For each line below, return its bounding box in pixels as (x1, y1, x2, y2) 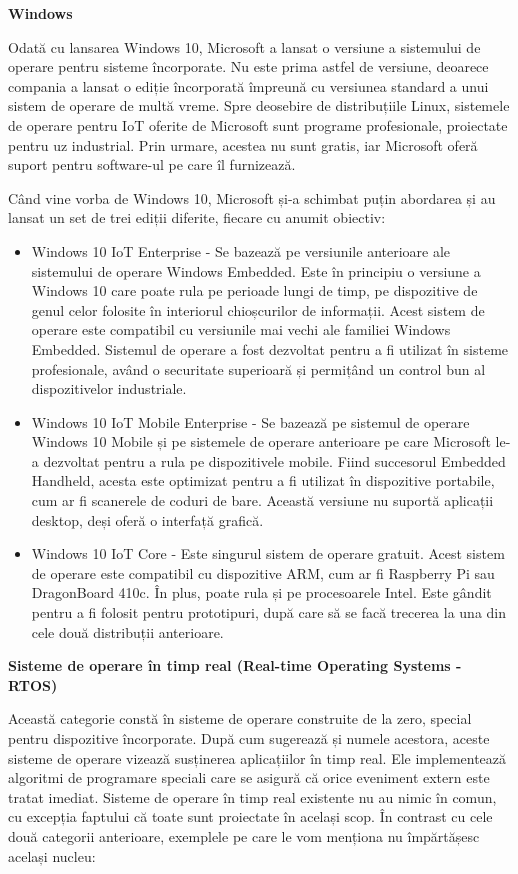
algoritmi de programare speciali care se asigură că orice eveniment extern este (8, 767, 490, 788)
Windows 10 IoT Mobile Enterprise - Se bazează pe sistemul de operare (31, 411, 470, 432)
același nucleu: (8, 845, 96, 866)
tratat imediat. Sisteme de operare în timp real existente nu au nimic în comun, (8, 786, 497, 807)
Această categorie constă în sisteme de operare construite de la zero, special (8, 708, 472, 729)
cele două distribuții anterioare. (31, 621, 224, 642)
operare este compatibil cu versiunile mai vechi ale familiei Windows (31, 319, 451, 340)
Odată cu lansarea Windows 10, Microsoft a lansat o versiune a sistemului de (8, 36, 481, 57)
